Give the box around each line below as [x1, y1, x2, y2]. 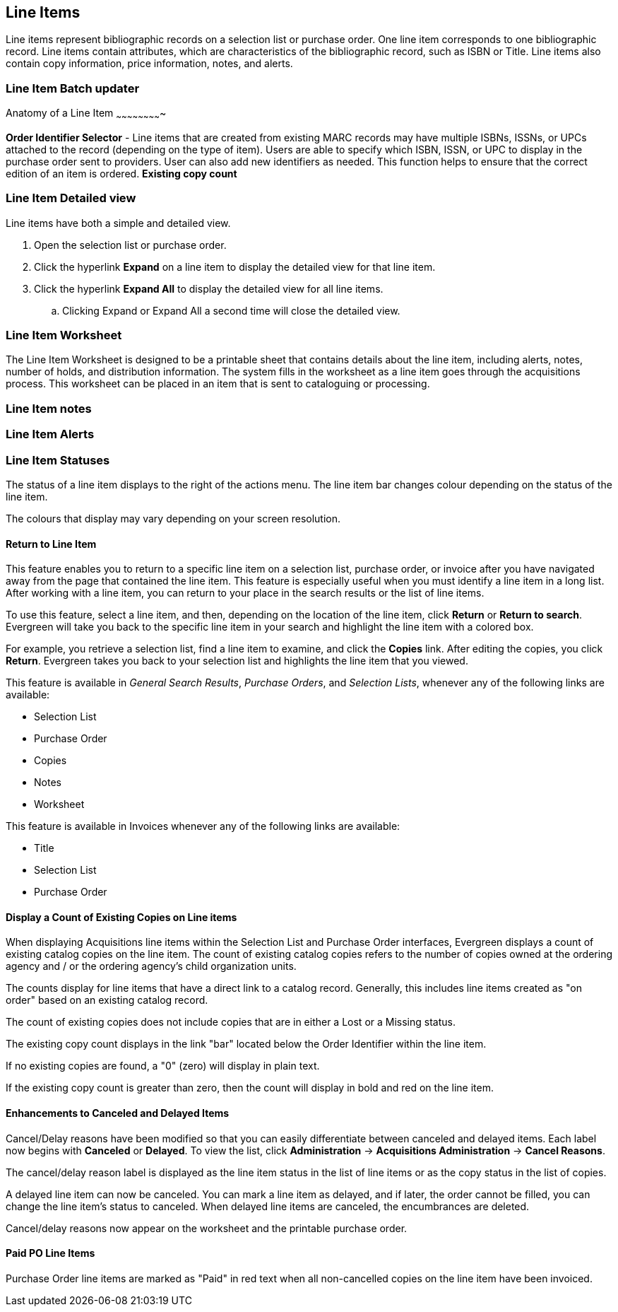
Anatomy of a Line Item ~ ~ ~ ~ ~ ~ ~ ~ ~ [6, 107, 167, 122]
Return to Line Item [6, 537, 97, 550]
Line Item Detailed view [6, 191, 136, 206]
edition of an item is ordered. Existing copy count [6, 167, 237, 180]
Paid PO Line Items [6, 1247, 95, 1260]
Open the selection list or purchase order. [34, 238, 227, 251]
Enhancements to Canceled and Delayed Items [6, 1107, 230, 1120]
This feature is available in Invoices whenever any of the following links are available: [6, 820, 400, 833]
